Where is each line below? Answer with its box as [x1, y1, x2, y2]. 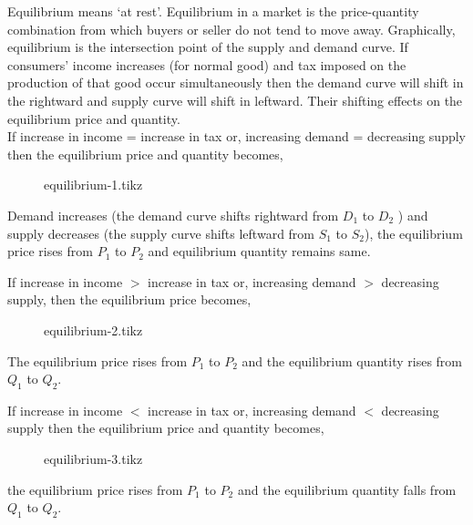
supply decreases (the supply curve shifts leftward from [7, 223, 315, 242]
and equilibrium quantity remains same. [148, 242, 371, 261]
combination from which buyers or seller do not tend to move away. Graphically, [7, 19, 456, 38]
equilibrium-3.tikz [44, 449, 143, 468]
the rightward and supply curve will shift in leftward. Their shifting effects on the [7, 90, 463, 109]
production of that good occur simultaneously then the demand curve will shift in [7, 73, 464, 92]
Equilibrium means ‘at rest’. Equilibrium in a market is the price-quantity [7, 2, 419, 20]
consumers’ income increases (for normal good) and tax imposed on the [7, 55, 406, 74]
